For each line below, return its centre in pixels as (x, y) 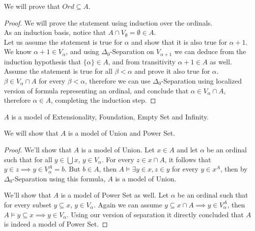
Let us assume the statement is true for (63, 42)
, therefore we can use (118, 81)
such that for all (28, 159)
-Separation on (132, 51)
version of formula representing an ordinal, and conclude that (96, 90)
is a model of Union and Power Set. (122, 133)
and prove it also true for (172, 71)
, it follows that (188, 159)
